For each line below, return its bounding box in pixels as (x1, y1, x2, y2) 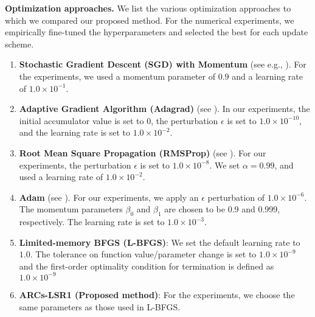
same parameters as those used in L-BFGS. (19, 300, 181, 313)
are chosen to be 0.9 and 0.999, (164, 203, 280, 215)
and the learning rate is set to (19, 126, 131, 139)
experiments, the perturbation (19, 158, 131, 171)
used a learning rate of (19, 170, 103, 183)
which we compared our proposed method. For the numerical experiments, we (5, 13, 294, 26)
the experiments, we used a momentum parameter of (19, 69, 216, 82)
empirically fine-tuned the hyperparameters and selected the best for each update (5, 26, 308, 38)
